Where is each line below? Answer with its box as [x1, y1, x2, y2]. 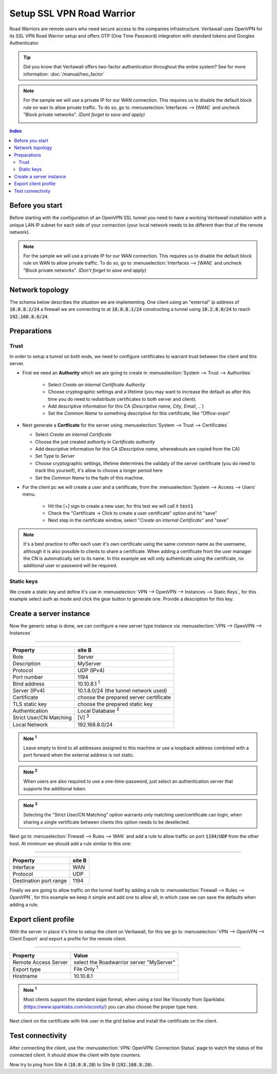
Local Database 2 [77, 706, 120, 714]
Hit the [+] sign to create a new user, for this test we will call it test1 [48, 503, 193, 509]
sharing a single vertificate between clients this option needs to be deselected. [23, 819, 190, 825]
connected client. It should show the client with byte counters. [9, 1052, 141, 1058]
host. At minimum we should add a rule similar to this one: [9, 840, 132, 846]
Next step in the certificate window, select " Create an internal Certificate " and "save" [48, 517, 229, 524]
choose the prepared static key [77, 700, 153, 708]
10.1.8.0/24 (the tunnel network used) [77, 687, 167, 694]
